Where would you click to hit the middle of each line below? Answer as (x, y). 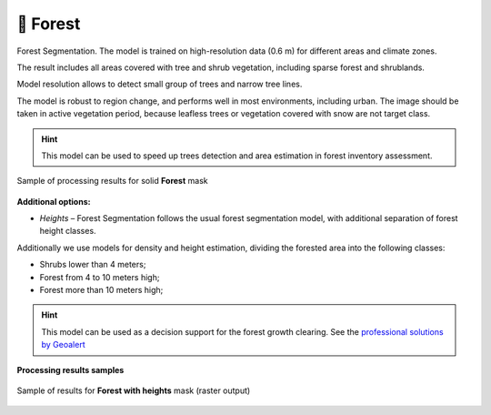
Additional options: (54, 201)
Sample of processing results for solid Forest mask (112, 181)
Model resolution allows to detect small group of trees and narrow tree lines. (160, 84)
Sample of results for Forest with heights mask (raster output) (134, 390)
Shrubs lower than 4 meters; (93, 265)
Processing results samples (70, 369)
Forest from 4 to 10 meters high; (100, 277)
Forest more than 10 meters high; (101, 290)
